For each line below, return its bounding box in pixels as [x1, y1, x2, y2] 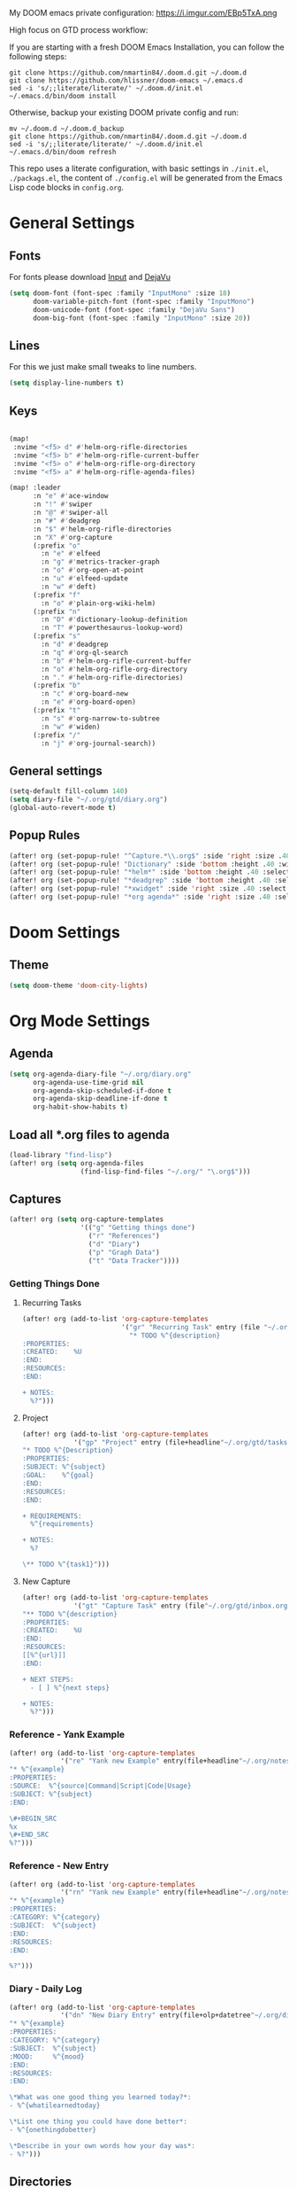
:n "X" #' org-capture [32, 533, 113, 541]
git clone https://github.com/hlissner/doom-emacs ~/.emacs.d [9, 76, 243, 85]
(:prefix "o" [32, 541, 81, 550]
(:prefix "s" [32, 632, 81, 641]
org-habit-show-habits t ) [32, 1102, 128, 1111]
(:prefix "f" [32, 590, 81, 599]
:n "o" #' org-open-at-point [41, 566, 144, 575]
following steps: [9, 51, 67, 61]
